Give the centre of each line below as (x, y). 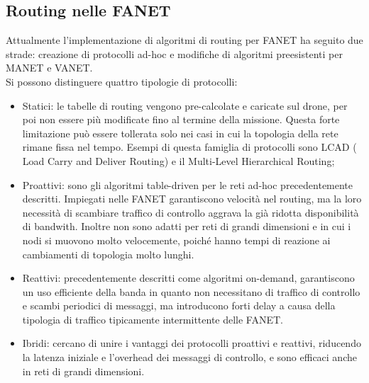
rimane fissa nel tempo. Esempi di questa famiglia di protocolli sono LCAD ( (189, 147)
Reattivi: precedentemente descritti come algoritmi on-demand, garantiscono (188, 278)
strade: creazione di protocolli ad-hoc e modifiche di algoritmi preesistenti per (174, 53)
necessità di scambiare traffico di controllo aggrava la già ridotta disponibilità (191, 212)
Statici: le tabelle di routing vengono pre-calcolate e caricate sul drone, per (185, 105)
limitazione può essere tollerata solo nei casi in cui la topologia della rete (180, 133)
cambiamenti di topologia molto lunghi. (108, 254)
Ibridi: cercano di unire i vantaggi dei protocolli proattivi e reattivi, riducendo (192, 343)
